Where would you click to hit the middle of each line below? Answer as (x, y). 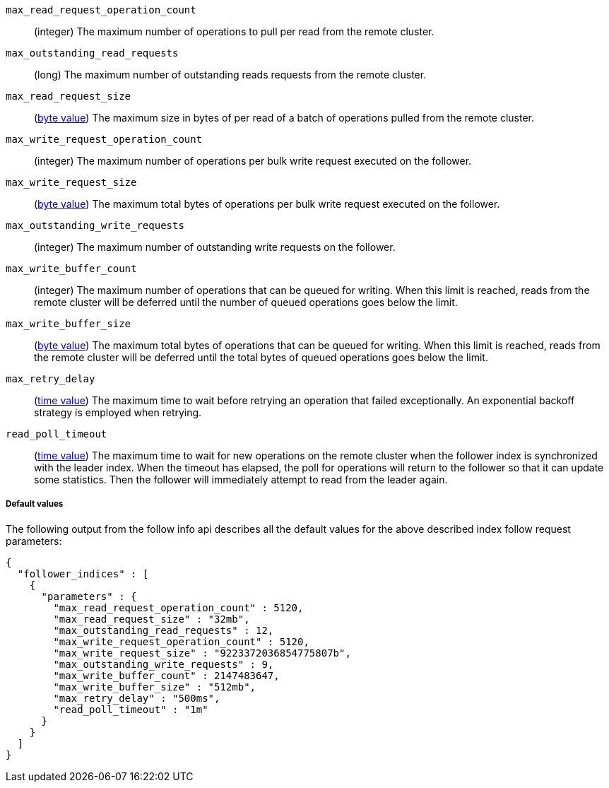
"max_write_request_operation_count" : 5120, (181, 641)
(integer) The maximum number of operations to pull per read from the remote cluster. (234, 31)
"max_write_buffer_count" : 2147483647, (166, 675)
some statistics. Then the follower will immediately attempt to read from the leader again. (241, 480)
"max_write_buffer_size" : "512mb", (155, 687)
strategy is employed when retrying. (118, 412)
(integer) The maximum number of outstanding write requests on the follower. (215, 247)
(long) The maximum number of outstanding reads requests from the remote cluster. (230, 75)
